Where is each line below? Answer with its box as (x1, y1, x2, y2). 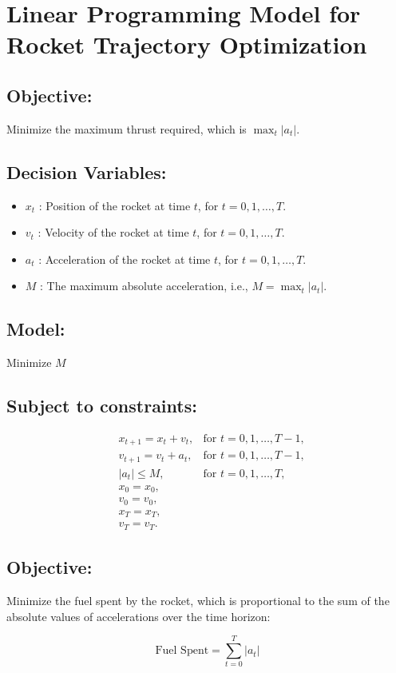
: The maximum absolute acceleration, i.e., (40, 277, 248, 294)
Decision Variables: (6, 159, 167, 184)
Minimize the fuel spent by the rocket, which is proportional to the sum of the (6, 592, 390, 609)
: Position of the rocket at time (38, 197, 191, 213)
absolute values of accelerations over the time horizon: (6, 607, 271, 624)
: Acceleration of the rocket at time (38, 250, 211, 267)
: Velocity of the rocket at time (38, 224, 189, 241)
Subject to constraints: (6, 393, 197, 418)
